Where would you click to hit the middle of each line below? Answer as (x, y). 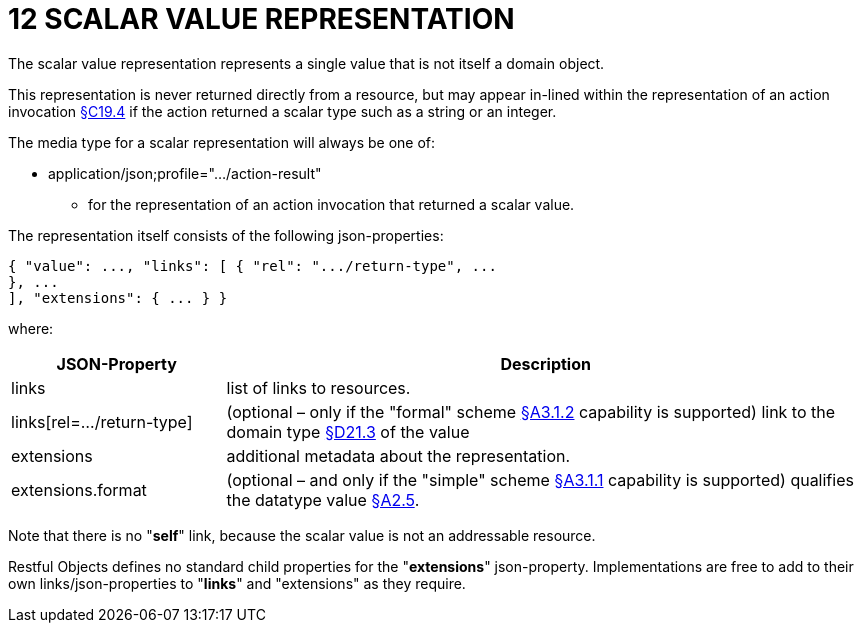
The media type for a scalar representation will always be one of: (222, 142)
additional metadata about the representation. (398, 455)
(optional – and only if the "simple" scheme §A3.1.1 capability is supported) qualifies (540, 479)
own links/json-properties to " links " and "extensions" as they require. (237, 583)
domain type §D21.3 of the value (348, 431)
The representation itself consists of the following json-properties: (226, 235)
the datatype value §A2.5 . (323, 499)
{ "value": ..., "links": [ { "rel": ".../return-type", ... (252, 265)
